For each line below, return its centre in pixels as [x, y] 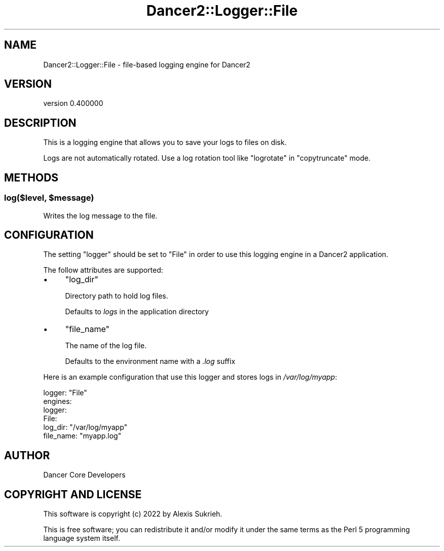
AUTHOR [27, 455]
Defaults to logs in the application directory [137, 312]
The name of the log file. [106, 346]
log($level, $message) [49, 198]
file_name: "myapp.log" [82, 436]
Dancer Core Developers [84, 475]
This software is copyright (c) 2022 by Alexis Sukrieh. [133, 514]
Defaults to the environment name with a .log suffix [150, 361]
